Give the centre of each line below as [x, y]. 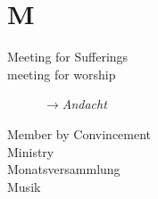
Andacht [84, 104]
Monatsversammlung [64, 169]
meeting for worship [62, 74]
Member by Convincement [79, 133]
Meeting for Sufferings [68, 57]
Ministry [31, 151]
